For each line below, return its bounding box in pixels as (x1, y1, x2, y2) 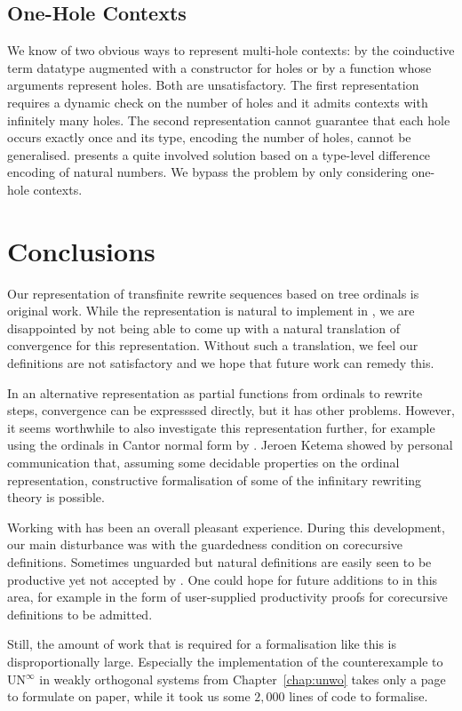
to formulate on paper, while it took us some (7, 687, 251, 706)
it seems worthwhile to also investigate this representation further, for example (7, 418, 435, 436)
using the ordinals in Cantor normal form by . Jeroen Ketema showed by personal (7, 435, 453, 454)
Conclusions (7, 232, 155, 268)
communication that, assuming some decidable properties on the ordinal (7, 453, 400, 472)
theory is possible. (7, 488, 105, 507)
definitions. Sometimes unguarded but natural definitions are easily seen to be (7, 552, 432, 571)
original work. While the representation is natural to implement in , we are (7, 301, 415, 320)
